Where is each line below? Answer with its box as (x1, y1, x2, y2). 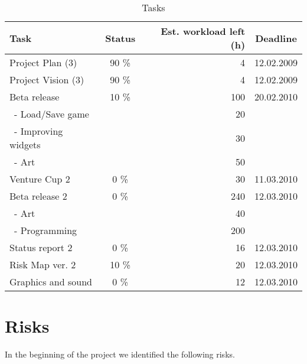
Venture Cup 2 (9, 172, 70, 186)
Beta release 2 (9, 189, 67, 203)
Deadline (255, 31, 297, 45)
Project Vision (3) (9, 73, 84, 86)
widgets (9, 138, 41, 151)
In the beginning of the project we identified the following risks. (5, 348, 235, 360)
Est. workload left (161, 24, 246, 38)
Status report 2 (9, 240, 73, 254)
